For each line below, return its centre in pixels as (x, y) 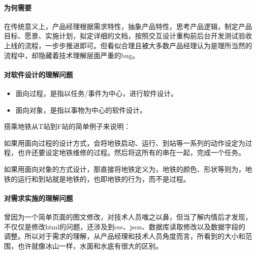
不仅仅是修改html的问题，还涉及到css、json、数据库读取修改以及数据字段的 (125, 226)
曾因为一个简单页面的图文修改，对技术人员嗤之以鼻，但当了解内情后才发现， (128, 216)
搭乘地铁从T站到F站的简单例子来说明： (67, 126)
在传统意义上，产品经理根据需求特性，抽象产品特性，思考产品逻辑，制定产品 (128, 26)
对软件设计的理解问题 (38, 74)
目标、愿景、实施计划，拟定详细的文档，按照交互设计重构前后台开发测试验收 (128, 36)
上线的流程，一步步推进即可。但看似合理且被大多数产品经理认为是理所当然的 (128, 45)
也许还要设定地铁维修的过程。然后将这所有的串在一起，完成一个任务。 (131, 152)
